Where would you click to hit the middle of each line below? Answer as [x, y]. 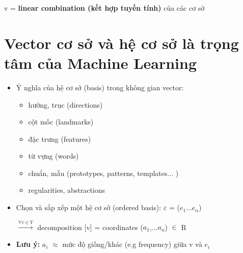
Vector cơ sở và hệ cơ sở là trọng [121, 43]
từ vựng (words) [53, 156]
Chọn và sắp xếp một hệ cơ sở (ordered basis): [89, 207]
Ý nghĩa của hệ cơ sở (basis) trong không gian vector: [100, 87]
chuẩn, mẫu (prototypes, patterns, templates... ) [103, 173]
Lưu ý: [28, 244]
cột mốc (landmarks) [61, 122]
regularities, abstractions [67, 190]
